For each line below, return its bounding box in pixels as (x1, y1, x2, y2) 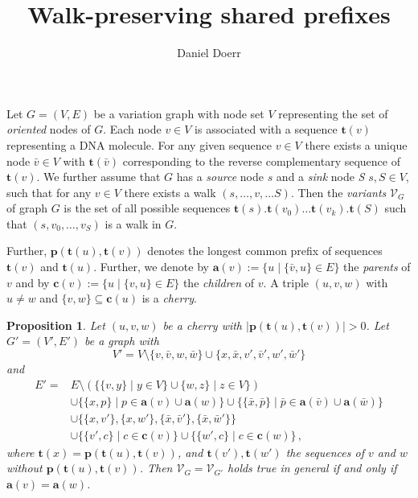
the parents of (343, 258, 411, 275)
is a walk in (104, 215, 162, 232)
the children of (182, 274, 255, 290)
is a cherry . (141, 290, 197, 307)
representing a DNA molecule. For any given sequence (6, 136, 273, 153)
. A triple (263, 274, 309, 290)
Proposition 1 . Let (6, 316, 105, 333)
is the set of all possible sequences (64, 200, 231, 216)
